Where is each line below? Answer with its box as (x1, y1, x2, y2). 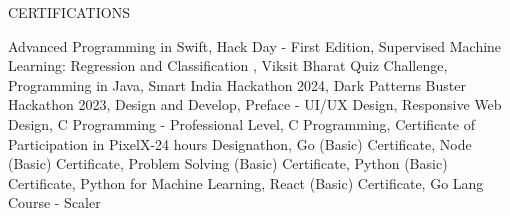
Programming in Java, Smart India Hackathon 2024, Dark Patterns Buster (8, 74, 466, 95)
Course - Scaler (8, 192, 101, 213)
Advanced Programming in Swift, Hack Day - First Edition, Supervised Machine (8, 35, 502, 56)
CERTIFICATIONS (8, 2, 130, 22)
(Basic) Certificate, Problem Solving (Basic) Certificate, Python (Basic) (8, 153, 448, 174)
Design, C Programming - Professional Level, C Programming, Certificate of (8, 113, 475, 134)
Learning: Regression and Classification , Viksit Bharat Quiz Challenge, (8, 55, 448, 76)
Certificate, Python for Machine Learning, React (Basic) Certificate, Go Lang (8, 172, 484, 193)
